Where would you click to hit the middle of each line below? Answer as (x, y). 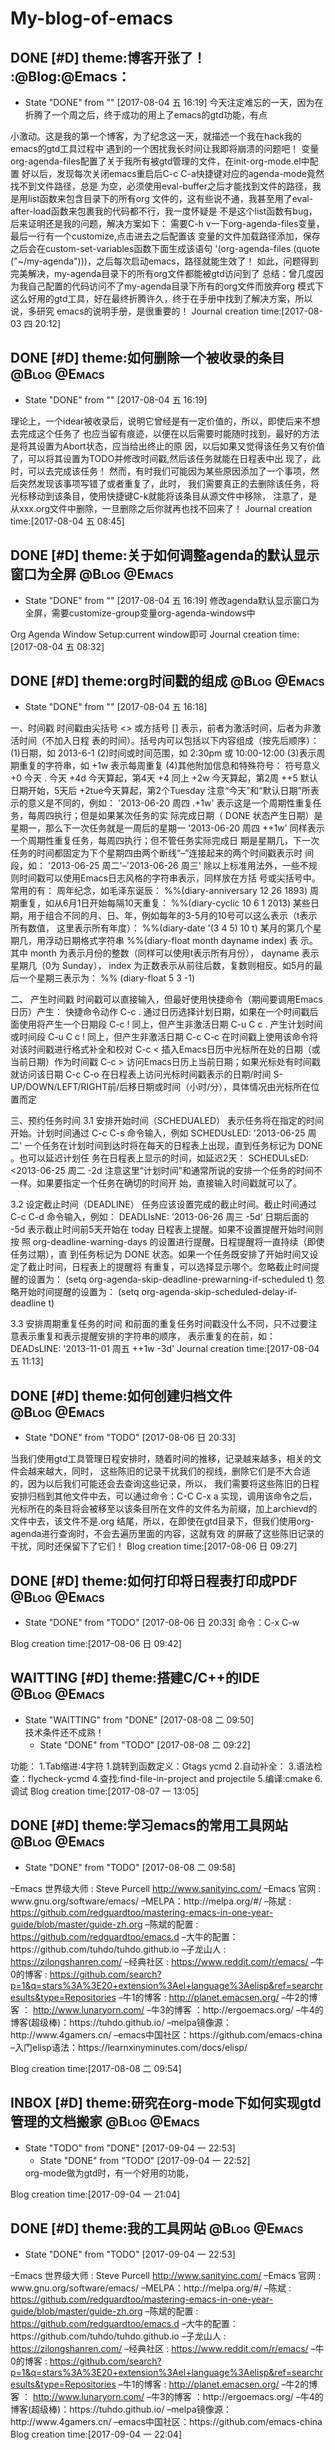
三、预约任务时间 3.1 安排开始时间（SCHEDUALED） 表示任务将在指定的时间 (167, 1121)
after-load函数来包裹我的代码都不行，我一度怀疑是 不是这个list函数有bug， (164, 211)
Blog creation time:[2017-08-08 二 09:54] (96, 2068)
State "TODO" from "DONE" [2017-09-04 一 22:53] (130, 2148)
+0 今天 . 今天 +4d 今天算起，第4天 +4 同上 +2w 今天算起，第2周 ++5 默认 (164, 778)
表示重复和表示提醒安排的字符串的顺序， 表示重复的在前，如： (147, 1336)
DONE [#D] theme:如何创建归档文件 (121, 1395)
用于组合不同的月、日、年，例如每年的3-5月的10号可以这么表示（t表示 (172, 916)
